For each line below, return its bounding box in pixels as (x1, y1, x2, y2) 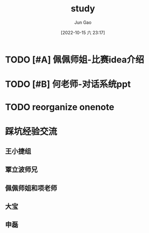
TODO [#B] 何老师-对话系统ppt (5, 79, 131, 90)
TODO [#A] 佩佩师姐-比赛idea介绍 (5, 54, 145, 65)
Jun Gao (74, 19, 92, 25)
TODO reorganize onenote (5, 102, 114, 113)
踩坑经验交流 (5, 126, 58, 137)
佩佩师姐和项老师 (5, 184, 57, 192)
